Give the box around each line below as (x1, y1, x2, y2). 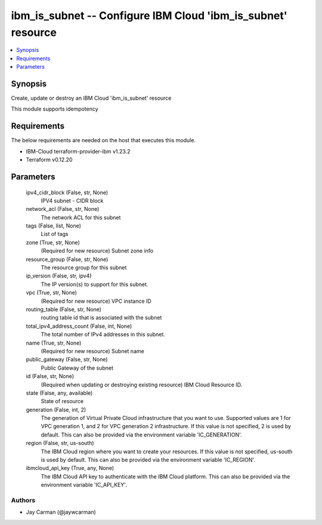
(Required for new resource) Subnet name (41, 347, 144, 355)
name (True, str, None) (26, 339, 82, 346)
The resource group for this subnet (41, 264, 127, 271)
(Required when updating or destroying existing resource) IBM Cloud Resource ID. (41, 381, 243, 388)
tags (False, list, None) (26, 222, 82, 229)
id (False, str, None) (26, 373, 75, 380)
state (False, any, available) (26, 389, 93, 397)
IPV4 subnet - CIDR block (41, 197, 104, 204)
